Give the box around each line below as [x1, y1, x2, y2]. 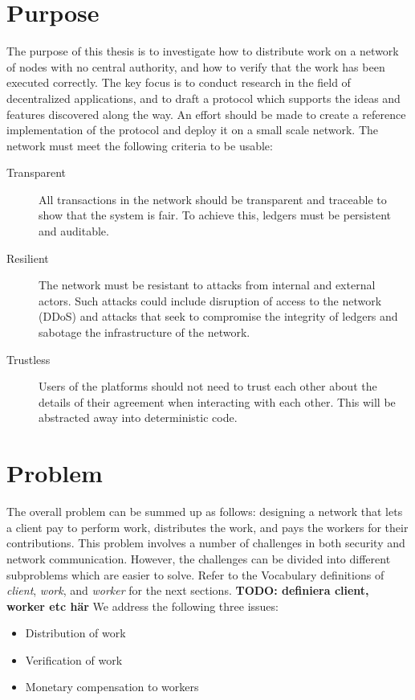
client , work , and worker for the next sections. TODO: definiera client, [6, 582, 369, 599]
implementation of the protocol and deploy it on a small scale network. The [6, 121, 378, 138]
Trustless [6, 350, 51, 367]
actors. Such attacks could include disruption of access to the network [39, 292, 382, 309]
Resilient [6, 249, 49, 266]
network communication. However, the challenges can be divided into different [6, 550, 391, 567]
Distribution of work [25, 624, 126, 641]
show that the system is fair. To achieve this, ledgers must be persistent [39, 207, 392, 223]
